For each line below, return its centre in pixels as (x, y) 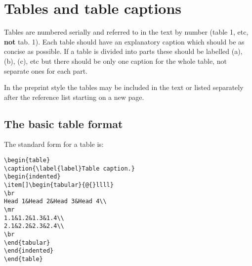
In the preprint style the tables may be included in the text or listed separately (124, 87)
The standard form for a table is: (54, 144)
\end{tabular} (27, 243)
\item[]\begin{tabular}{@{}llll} (59, 185)
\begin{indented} (32, 177)
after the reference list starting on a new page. (74, 97)
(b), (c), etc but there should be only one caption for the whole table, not (115, 61)
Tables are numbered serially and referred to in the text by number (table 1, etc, (126, 32)
